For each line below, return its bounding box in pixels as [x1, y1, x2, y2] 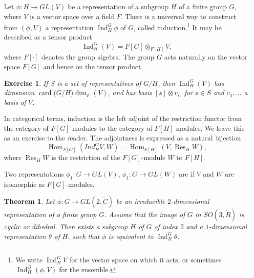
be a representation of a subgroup [67, 1, 169, 11]
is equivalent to [108, 231, 154, 241]
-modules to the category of [70, 122, 152, 133]
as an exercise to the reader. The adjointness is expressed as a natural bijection [4, 132, 241, 142]
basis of [4, 97, 26, 107]
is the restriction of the [51, 152, 120, 162]
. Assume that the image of [104, 209, 185, 219]
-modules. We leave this [173, 122, 245, 133]
